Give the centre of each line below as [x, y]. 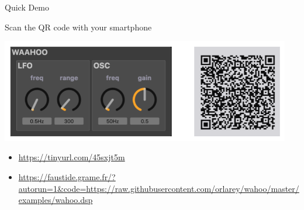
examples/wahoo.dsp [56, 200]
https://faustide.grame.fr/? [67, 177]
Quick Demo [27, 7]
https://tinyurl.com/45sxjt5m [72, 157]
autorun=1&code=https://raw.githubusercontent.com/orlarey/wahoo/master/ [159, 188]
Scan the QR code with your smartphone [78, 27]
